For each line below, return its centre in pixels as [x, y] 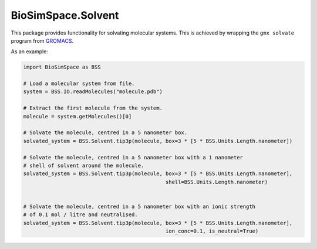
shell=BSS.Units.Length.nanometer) [217, 182]
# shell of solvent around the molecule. [84, 166]
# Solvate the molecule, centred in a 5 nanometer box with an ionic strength [139, 206]
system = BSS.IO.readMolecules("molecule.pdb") [93, 92]
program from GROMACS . [42, 40]
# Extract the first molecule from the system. [93, 108]
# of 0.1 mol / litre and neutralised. [80, 215]
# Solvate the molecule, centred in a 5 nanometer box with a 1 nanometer [133, 157]
